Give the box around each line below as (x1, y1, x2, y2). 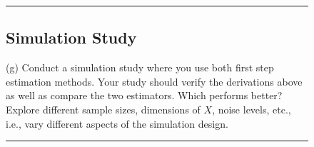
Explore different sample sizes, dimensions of (6, 101, 201, 116)
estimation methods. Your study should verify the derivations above (6, 73, 303, 88)
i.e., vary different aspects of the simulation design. (6, 116, 228, 131)
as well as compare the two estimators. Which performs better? (6, 88, 283, 103)
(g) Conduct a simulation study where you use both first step (6, 60, 274, 75)
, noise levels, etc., (212, 101, 291, 116)
